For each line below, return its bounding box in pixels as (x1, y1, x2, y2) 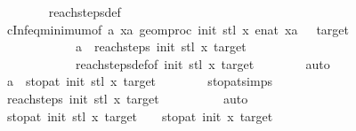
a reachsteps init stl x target (75, 37, 247, 56)
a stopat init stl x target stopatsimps (6, 72, 272, 90)
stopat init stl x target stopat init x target (6, 106, 273, 125)
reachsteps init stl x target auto (6, 89, 248, 107)
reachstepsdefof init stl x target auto (75, 54, 330, 73)
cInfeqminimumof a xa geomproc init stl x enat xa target (6, 19, 350, 38)
